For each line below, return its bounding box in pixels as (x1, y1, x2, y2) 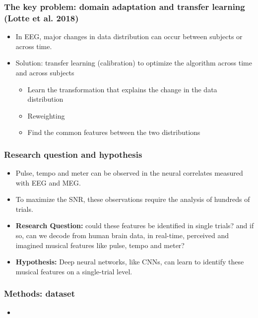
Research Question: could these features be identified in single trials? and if (15, 220, 254, 231)
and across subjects (15, 67, 74, 77)
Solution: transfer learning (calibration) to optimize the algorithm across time (15, 58, 252, 68)
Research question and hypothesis (4, 148, 142, 160)
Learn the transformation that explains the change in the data (27, 84, 217, 94)
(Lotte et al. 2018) (4, 11, 79, 24)
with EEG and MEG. (15, 177, 81, 188)
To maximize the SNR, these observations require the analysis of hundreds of (15, 194, 250, 204)
